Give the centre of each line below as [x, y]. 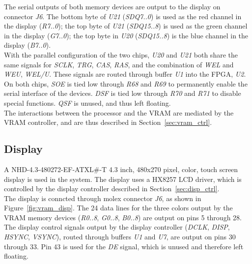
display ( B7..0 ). [28, 45]
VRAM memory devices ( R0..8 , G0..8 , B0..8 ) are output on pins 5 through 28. [123, 217]
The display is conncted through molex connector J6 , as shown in [103, 198]
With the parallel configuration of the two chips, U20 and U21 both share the [121, 54]
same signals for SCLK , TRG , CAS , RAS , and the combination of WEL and [119, 64]
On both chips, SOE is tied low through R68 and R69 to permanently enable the [126, 83]
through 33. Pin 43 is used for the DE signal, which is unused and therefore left [124, 246]
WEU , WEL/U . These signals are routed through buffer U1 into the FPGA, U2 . [125, 74]
